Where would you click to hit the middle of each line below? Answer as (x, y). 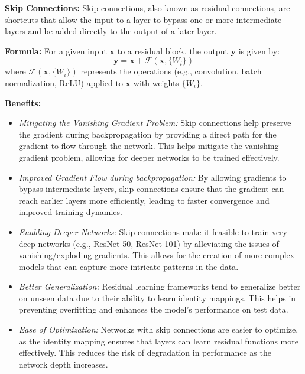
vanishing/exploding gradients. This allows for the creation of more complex (157, 255)
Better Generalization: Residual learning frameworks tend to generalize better (160, 286)
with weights (156, 82)
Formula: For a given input (56, 51)
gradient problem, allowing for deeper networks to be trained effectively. (149, 157)
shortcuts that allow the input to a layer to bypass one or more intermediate (143, 19)
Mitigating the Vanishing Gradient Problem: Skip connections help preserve (155, 123)
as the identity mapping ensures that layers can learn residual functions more (158, 341)
